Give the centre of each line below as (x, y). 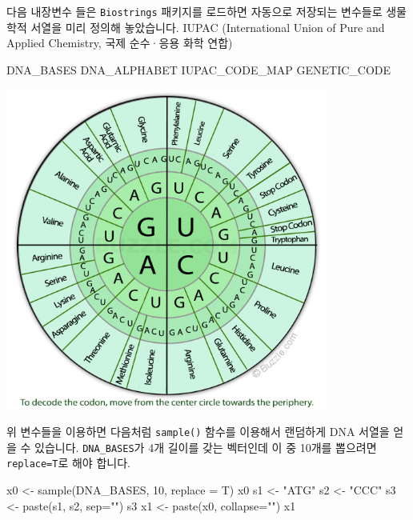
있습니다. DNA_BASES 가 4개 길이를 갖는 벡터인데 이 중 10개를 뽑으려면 (206, 447)
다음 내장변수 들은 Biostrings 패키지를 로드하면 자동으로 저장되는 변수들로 (194, 11)
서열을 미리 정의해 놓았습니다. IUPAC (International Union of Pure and (208, 27)
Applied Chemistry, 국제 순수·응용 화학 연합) (120, 43)
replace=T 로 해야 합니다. (68, 463)
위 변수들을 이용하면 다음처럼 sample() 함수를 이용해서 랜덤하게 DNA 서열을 (198, 432)
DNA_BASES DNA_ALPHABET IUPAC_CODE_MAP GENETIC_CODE (199, 69)
